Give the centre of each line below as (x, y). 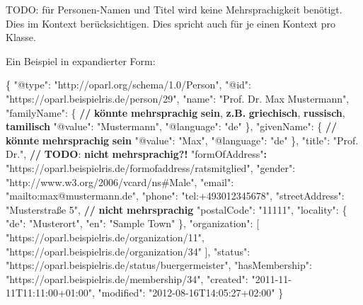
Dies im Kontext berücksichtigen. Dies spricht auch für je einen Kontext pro (171, 23)
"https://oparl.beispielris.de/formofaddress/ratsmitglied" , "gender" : (151, 167)
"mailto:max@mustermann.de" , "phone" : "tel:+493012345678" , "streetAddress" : (175, 196)
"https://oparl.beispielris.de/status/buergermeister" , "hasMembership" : (159, 265)
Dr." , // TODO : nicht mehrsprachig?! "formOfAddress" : (136, 154)
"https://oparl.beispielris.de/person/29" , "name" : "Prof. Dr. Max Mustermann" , (178, 98)
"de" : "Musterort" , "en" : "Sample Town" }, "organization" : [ (133, 223)
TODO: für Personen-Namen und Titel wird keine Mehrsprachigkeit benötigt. (174, 9)
